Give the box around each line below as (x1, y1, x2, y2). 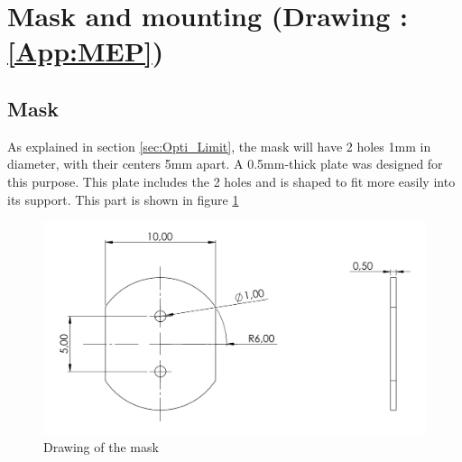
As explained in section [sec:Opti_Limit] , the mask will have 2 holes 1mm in (7, 136, 431, 155)
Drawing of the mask (43, 438, 159, 457)
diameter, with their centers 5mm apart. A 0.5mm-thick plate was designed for (7, 154, 443, 173)
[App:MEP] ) (7, 32, 164, 69)
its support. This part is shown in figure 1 (7, 189, 239, 208)
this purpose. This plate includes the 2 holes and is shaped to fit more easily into (7, 171, 456, 190)
